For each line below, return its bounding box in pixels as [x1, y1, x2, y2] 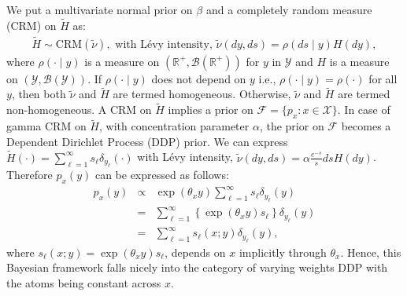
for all [368, 70, 398, 86]
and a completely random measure [205, 2, 372, 17]
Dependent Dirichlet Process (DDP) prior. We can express [6, 133, 288, 149]
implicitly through [239, 243, 327, 260]
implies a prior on [168, 101, 253, 118]
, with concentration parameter [98, 118, 250, 134]
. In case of [337, 101, 390, 118]
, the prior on [259, 118, 324, 134]
